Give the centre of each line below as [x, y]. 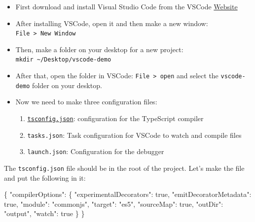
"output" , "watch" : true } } [44, 213]
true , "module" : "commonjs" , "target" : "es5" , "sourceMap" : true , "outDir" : [114, 204]
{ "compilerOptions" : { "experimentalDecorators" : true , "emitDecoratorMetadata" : [128, 194]
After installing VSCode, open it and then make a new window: [112, 23]
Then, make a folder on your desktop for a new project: [99, 49]
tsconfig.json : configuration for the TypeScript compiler [115, 118]
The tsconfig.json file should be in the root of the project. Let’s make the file [124, 168]
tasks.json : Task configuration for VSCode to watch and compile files [134, 135]
